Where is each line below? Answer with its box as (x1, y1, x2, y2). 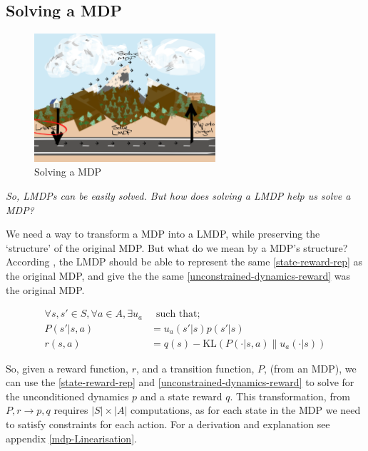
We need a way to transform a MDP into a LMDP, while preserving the (6, 226, 320, 241)
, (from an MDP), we (264, 360, 357, 375)
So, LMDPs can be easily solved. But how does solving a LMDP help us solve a (6, 188, 351, 203)
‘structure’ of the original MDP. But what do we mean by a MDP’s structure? (6, 240, 348, 255)
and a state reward (140, 388, 223, 403)
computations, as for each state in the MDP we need (131, 402, 361, 417)
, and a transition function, (136, 360, 255, 375)
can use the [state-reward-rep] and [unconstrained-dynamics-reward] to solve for (6, 375, 354, 390)
